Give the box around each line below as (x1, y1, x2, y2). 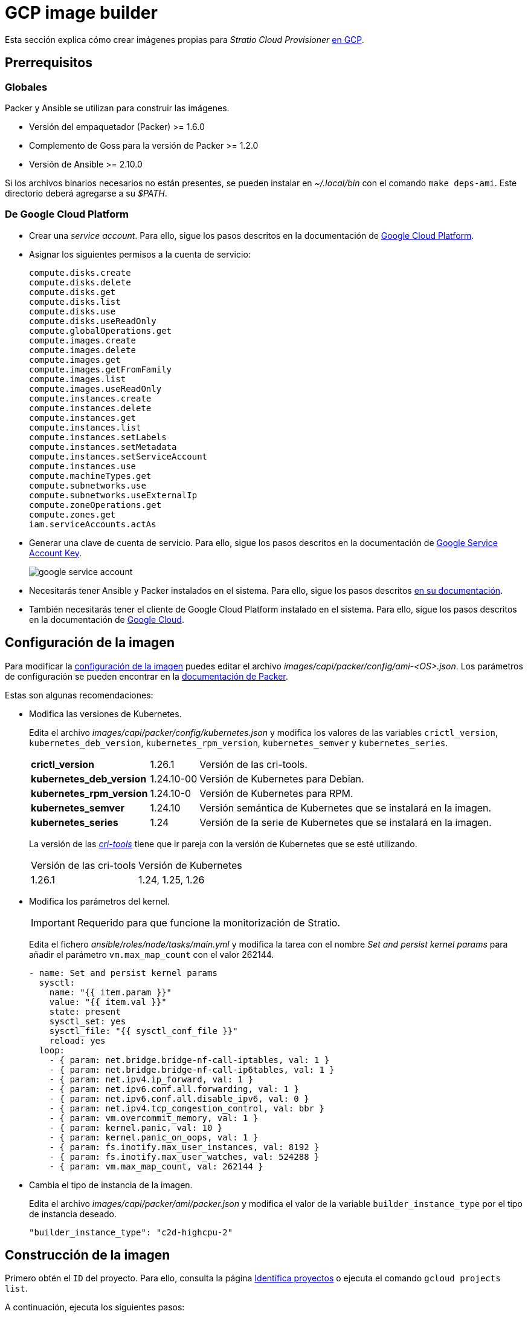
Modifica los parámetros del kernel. (29, 896, 170, 906)
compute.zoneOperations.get (29, 499, 162, 510)
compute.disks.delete (29, 277, 131, 287)
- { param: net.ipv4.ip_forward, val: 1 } (49, 1074, 253, 1084)
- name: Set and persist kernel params (29, 967, 217, 978)
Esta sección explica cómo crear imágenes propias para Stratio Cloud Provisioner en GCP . (5, 34, 364, 45)
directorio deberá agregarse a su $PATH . (5, 187, 167, 198)
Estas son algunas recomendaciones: (5, 689, 153, 700)
